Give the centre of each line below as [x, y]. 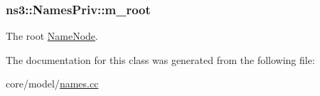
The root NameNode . [52, 36]
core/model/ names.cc [52, 84]
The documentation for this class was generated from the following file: [160, 59]
